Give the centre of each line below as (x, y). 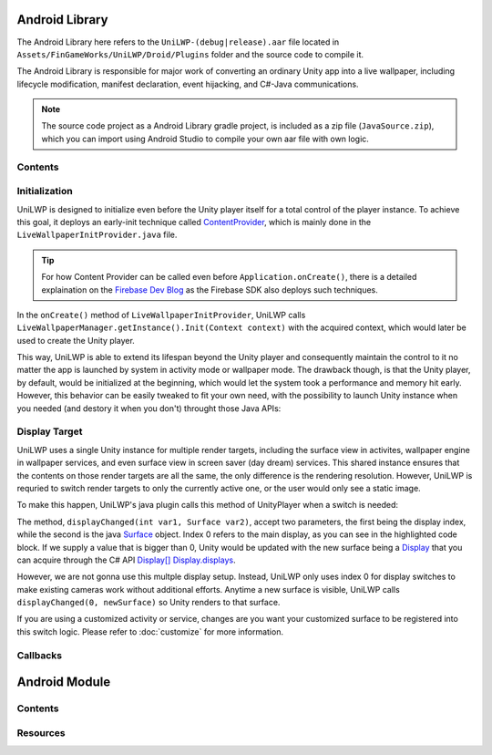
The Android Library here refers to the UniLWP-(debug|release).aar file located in (178, 42)
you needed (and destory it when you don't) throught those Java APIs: (149, 408)
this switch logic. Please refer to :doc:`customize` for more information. (150, 631)
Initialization (45, 191)
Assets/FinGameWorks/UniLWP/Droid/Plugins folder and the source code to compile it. (190, 54)
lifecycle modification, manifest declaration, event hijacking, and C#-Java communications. (188, 84)
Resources (41, 732)
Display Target (50, 431)
